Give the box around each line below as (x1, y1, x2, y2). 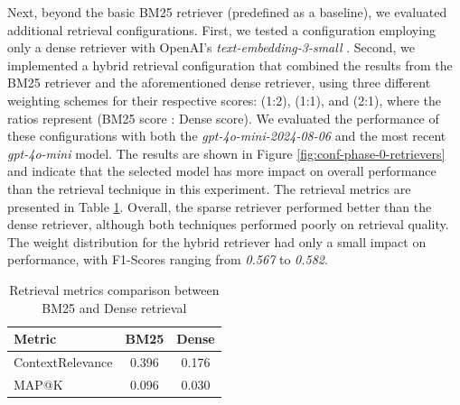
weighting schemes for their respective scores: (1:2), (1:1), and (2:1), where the (7, 90, 442, 109)
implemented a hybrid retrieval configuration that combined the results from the (7, 55, 453, 74)
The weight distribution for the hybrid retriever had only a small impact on (7, 232, 427, 251)
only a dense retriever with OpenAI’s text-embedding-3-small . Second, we (7, 38, 416, 57)
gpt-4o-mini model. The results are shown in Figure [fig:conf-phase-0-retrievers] (7, 143, 446, 162)
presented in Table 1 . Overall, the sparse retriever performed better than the (7, 197, 432, 216)
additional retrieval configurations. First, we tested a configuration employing (7, 20, 436, 39)
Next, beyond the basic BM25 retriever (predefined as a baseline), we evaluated (7, 3, 447, 21)
